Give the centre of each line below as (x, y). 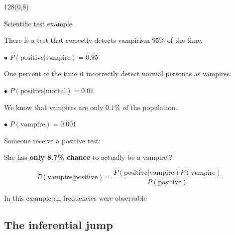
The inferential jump (59, 224)
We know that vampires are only (54, 107)
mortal (56, 91)
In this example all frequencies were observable (75, 198)
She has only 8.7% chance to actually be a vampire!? (88, 157)
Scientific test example (38, 23)
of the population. (150, 107)
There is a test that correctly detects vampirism (77, 40)
